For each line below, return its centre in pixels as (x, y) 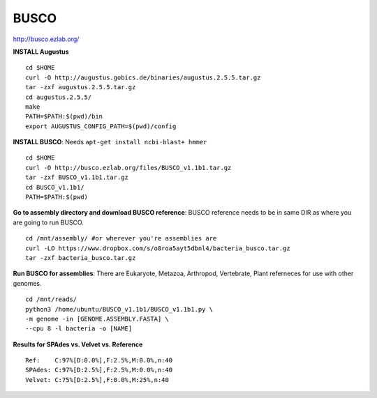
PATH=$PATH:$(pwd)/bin (64, 116)
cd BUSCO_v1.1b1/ (55, 187)
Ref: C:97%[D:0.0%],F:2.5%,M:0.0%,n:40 (99, 360)
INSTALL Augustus (41, 52)
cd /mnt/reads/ (51, 299)
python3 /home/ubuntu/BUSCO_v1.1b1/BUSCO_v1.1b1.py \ (119, 309)
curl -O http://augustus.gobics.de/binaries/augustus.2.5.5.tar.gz (143, 77)
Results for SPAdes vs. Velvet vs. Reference (78, 344)
